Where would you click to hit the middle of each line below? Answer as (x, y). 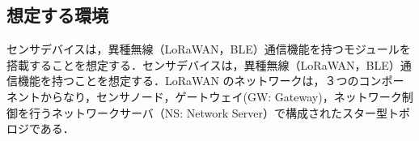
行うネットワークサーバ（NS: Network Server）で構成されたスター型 (208, 112)
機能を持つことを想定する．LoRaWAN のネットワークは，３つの (188, 81)
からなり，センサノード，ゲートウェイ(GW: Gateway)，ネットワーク (221, 96)
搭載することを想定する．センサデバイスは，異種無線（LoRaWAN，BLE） (203, 64)
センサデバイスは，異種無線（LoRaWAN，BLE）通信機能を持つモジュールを (209, 49)
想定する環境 (57, 15)
